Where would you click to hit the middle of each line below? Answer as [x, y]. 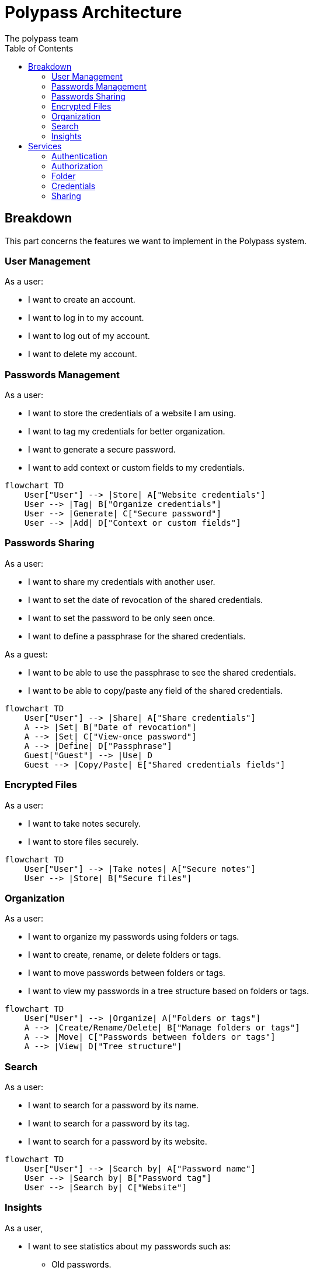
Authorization [77, 166]
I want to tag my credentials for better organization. [127, 431]
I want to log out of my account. [89, 336]
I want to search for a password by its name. [113, 1105]
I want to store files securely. [84, 841]
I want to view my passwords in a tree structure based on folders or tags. [168, 991]
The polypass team [41, 38]
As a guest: [26, 654]
